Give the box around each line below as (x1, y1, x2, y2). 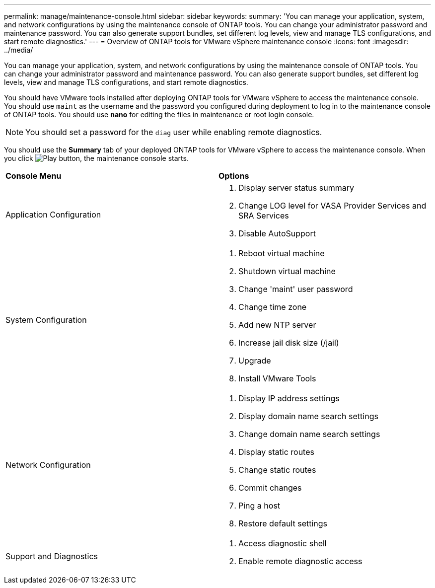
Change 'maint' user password (238, 284, 353, 294)
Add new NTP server (238, 320, 316, 330)
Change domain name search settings (238, 429, 380, 439)
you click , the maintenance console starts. (4, 154, 189, 162)
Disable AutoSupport (238, 228, 316, 238)
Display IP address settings (238, 393, 340, 403)
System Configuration (5, 315, 87, 325)
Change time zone (238, 302, 307, 312)
